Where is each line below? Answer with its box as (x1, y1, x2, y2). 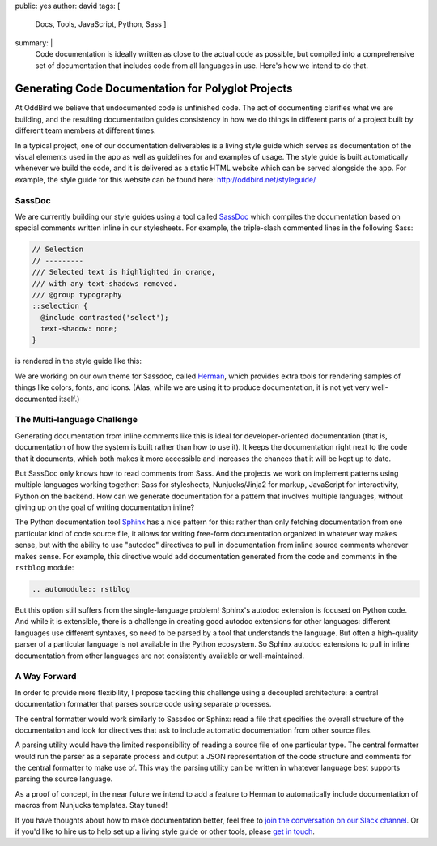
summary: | (15, 37, 53, 48)
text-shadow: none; (40, 324, 118, 334)
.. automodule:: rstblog (32, 584, 131, 594)
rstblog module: (15, 563, 74, 573)
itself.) (59, 394, 80, 404)
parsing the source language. (15, 774, 113, 784)
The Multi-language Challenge (15, 414, 138, 425)
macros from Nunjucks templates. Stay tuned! (15, 801, 168, 810)
